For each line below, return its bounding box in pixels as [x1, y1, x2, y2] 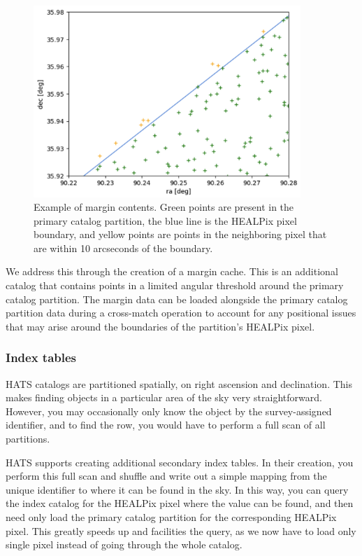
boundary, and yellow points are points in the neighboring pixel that [34, 227, 327, 242]
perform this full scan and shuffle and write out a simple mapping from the [6, 468, 327, 483]
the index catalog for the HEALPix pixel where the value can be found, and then [6, 496, 354, 510]
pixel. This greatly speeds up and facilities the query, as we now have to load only [6, 523, 356, 538]
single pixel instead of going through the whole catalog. [6, 537, 242, 552]
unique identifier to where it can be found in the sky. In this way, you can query [6, 482, 349, 496]
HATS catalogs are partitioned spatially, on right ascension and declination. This [6, 376, 352, 391]
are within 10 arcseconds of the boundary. [34, 240, 213, 255]
